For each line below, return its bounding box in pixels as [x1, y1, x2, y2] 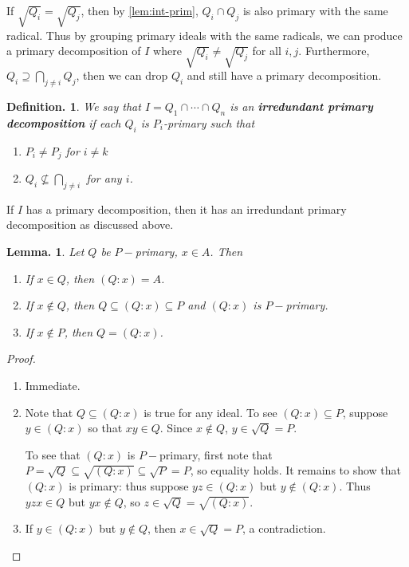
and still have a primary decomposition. [187, 67, 382, 84]
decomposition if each [6, 114, 121, 131]
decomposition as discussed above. [6, 216, 174, 233]
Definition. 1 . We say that [6, 97, 141, 114]
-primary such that [163, 114, 255, 131]
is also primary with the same [242, 2, 388, 18]
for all [252, 42, 281, 59]
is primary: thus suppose [69, 478, 189, 494]
